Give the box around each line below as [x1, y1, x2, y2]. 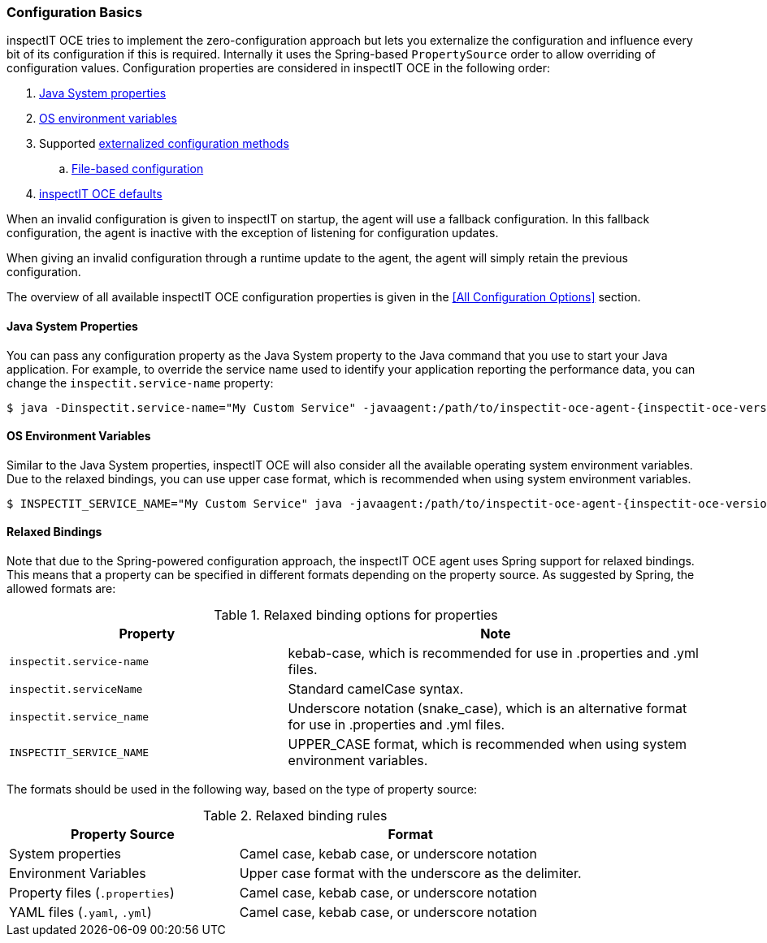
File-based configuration [71, 162, 204, 176]
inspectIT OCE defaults [39, 187, 162, 201]
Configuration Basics [6, 4, 143, 20]
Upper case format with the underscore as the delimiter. [239, 865, 582, 882]
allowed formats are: [6, 582, 116, 596]
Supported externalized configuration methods [39, 136, 289, 151]
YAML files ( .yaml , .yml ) [9, 904, 152, 921]
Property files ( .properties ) [9, 885, 175, 902]
